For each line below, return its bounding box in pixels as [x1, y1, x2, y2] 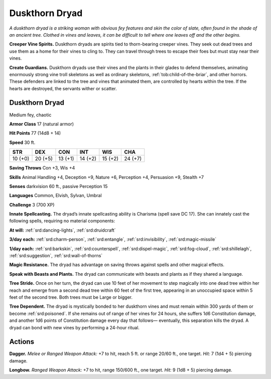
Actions [9, 337, 35, 346]
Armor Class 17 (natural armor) [9, 121, 74, 127]
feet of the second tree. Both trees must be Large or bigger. [9, 294, 133, 300]
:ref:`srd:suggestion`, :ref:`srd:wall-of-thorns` [9, 253, 103, 259]
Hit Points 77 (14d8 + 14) [9, 130, 61, 136]
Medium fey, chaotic [9, 112, 52, 118]
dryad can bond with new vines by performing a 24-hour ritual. [9, 324, 140, 330]
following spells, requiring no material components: [9, 218, 115, 224]
